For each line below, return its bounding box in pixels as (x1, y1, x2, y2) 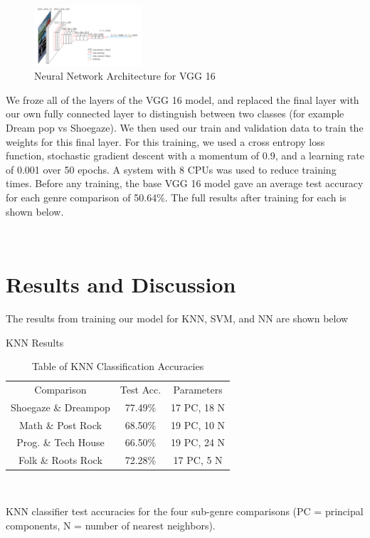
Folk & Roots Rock (18, 453, 102, 468)
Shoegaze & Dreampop (11, 399, 110, 414)
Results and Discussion (6, 269, 236, 298)
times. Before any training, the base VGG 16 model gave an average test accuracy (6, 176, 364, 191)
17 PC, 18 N (171, 399, 226, 414)
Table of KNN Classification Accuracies (31, 359, 204, 374)
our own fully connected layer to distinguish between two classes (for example (6, 106, 344, 121)
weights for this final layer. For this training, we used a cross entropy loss (6, 134, 325, 149)
